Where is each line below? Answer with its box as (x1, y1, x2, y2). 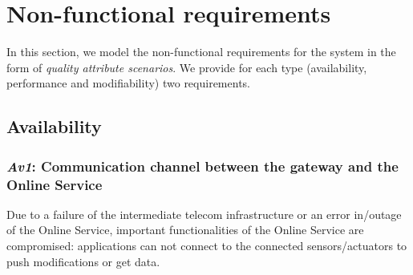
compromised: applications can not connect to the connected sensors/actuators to (6, 237, 407, 254)
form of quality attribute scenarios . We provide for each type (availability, (6, 59, 367, 75)
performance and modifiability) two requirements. (6, 75, 250, 91)
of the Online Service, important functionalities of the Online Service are (6, 221, 364, 238)
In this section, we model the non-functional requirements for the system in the (6, 43, 396, 60)
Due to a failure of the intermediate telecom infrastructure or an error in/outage (6, 205, 402, 222)
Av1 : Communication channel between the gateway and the (6, 156, 399, 176)
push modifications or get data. (6, 253, 160, 269)
